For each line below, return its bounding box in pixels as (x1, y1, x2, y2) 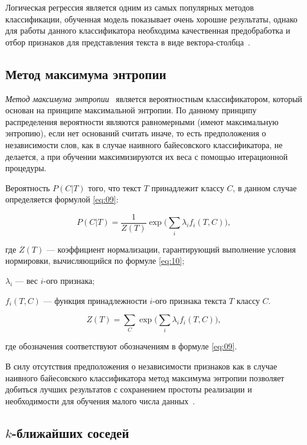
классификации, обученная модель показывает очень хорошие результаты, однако (5, 12, 298, 25)
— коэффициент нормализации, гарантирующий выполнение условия (46, 243, 296, 255)
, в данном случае (233, 181, 297, 194)
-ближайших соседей (11, 423, 129, 441)
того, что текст (88, 181, 141, 194)
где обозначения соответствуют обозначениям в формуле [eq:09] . (5, 340, 237, 352)
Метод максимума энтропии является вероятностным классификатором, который (5, 92, 302, 104)
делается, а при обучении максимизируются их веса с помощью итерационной (5, 150, 288, 162)
